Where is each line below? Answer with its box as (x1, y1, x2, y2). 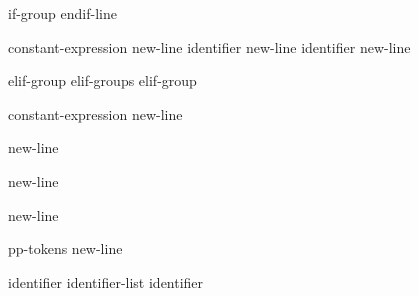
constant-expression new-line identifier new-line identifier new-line (8, 36, 411, 57)
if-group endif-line (8, 3, 117, 23)
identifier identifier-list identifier (8, 271, 204, 292)
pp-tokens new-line (8, 238, 123, 259)
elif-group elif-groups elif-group (8, 70, 197, 91)
